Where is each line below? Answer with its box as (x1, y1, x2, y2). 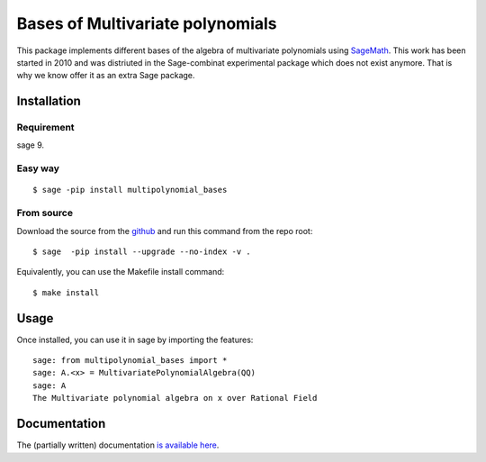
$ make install (32, 287, 100, 297)
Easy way (16, 162, 60, 175)
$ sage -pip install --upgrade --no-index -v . (32, 246, 251, 257)
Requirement (16, 122, 76, 134)
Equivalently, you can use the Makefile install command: (16, 267, 225, 277)
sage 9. (16, 140, 45, 150)
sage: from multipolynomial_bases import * (32, 356, 228, 366)
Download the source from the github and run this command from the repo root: (16, 225, 313, 236)
